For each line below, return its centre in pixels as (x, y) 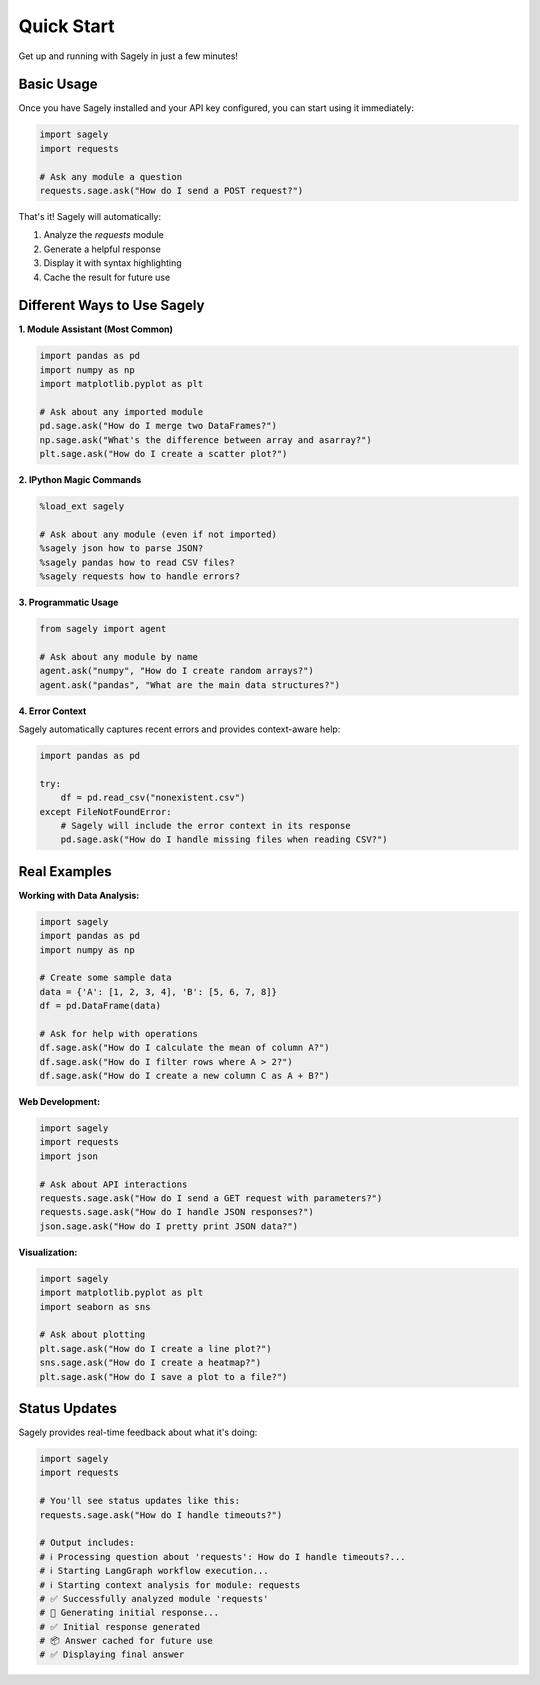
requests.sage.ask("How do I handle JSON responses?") (176, 1212)
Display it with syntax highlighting (112, 263)
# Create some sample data (105, 978)
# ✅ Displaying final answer (112, 1654)
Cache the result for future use (107, 277)
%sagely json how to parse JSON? (121, 548)
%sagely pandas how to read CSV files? (137, 562)
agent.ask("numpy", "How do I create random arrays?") (176, 671)
